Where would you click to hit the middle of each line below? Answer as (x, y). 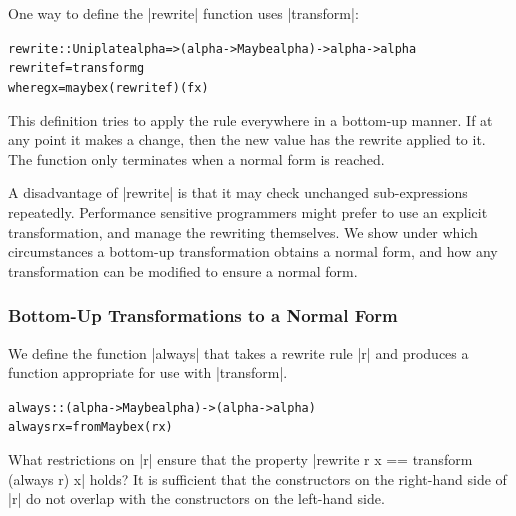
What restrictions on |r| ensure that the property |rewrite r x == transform (240, 459)
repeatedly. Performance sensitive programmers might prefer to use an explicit (248, 211)
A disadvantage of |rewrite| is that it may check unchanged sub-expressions (238, 192)
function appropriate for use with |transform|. (148, 372)
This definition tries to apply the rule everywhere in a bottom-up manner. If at (250, 119)
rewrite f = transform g (76, 68)
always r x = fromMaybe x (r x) (90, 427)
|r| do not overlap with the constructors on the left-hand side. (196, 498)
